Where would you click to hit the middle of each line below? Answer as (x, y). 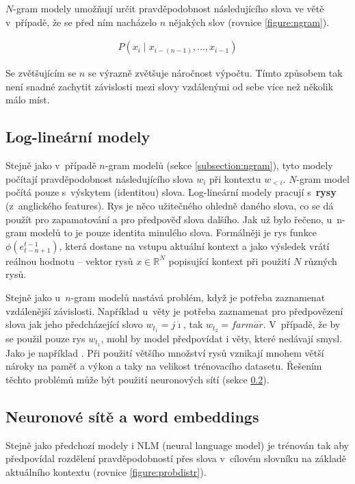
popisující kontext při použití (229, 260)
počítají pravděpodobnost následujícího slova (100, 178)
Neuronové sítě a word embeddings (132, 417)
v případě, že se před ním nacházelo (81, 22)
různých (321, 260)
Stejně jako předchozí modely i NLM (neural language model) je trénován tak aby (177, 445)
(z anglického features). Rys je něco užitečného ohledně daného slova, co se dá (170, 205)
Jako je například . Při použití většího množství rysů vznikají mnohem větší (165, 352)
